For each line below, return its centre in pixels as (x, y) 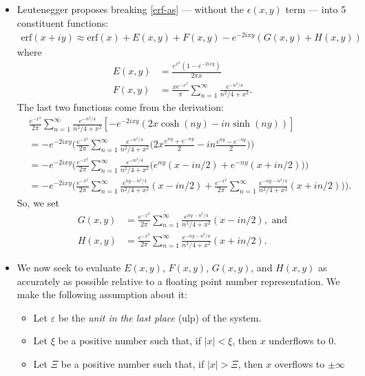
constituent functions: (63, 22)
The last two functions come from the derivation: (120, 107)
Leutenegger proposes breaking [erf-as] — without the (131, 9)
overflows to (300, 363)
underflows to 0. (303, 341)
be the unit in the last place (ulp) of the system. (160, 317)
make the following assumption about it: (102, 294)
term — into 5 (316, 9)
